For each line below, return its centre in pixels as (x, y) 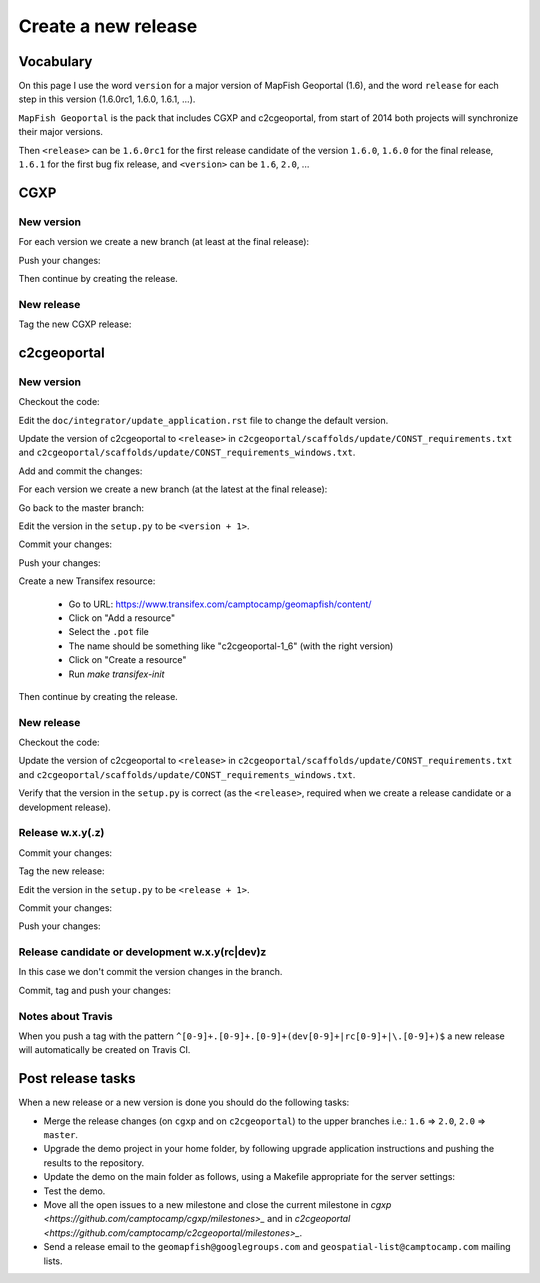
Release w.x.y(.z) (61, 833)
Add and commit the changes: (80, 471)
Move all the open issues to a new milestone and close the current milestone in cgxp (217, 1204)
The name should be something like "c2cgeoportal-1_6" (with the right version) (231, 646)
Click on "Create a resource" (127, 660)
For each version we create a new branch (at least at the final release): (164, 242)
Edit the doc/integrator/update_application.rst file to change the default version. (203, 420)
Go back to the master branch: (81, 507)
